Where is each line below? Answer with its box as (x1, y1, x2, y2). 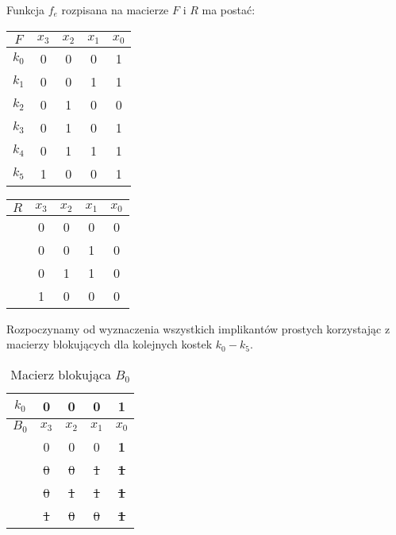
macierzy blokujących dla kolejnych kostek (6, 336, 213, 352)
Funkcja (6, 2, 45, 17)
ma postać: (202, 2, 256, 17)
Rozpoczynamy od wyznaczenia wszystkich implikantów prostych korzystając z (6, 320, 390, 337)
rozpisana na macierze (61, 2, 169, 17)
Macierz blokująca (10, 364, 112, 383)
